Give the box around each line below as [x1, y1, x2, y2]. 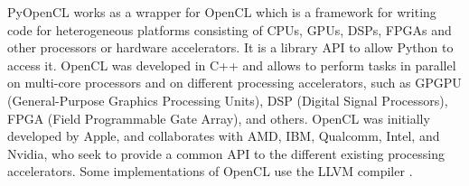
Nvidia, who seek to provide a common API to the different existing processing [7, 144, 445, 163]
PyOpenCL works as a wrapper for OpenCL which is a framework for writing [7, 3, 436, 21]
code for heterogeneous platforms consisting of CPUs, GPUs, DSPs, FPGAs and [7, 20, 452, 39]
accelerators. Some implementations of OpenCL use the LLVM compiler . [7, 162, 413, 181]
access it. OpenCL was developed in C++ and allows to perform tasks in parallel [7, 55, 456, 74]
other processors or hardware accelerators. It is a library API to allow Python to [7, 38, 454, 57]
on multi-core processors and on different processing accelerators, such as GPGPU [7, 73, 462, 92]
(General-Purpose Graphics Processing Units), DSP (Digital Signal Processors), [7, 90, 448, 109]
